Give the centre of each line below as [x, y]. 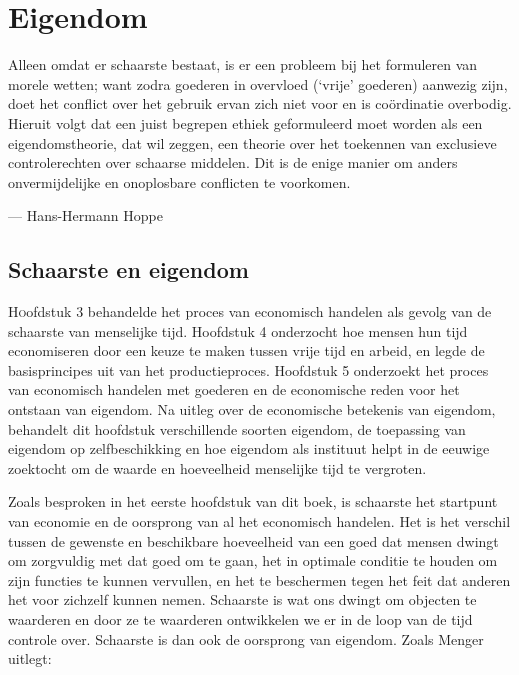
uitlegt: [30, 658]
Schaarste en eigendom [128, 269]
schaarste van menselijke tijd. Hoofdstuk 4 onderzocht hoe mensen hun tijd [238, 330]
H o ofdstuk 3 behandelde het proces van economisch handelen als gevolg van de [250, 311]
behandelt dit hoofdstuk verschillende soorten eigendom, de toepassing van [237, 428]
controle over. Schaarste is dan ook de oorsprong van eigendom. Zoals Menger [246, 638]
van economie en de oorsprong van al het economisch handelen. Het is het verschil [259, 521]
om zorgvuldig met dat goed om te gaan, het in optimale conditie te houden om [253, 560]
